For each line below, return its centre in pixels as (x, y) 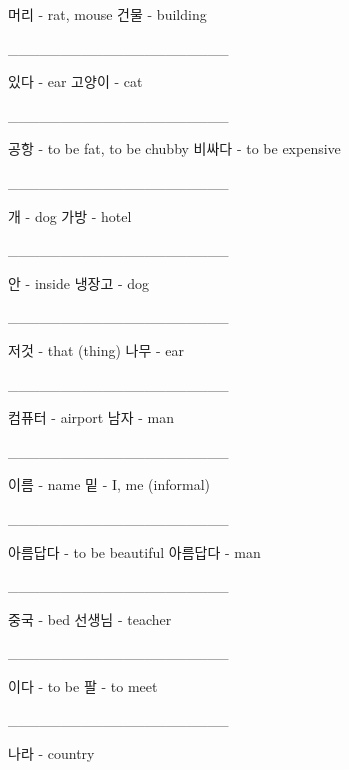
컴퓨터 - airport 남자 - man (91, 417)
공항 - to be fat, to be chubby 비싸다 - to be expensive (174, 148)
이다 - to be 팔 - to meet (83, 685)
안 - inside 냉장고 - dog (79, 282)
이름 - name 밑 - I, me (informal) (109, 484)
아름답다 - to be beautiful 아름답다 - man (134, 551)
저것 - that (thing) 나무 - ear (96, 349)
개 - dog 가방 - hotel (70, 215)
